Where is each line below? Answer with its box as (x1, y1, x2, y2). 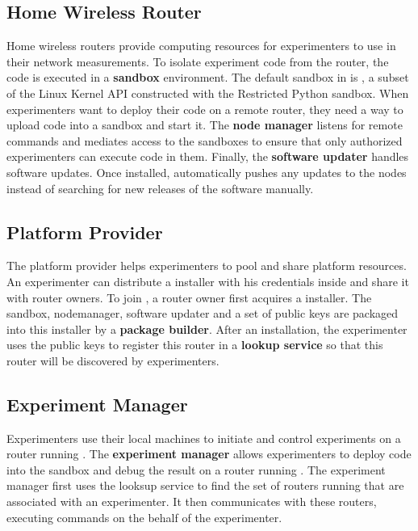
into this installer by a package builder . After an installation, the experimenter (6, 320, 408, 337)
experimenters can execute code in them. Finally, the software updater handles (6, 148, 409, 165)
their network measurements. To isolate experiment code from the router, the (6, 53, 389, 70)
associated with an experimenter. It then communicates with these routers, (6, 493, 377, 510)
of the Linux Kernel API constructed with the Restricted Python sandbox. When (6, 84, 409, 101)
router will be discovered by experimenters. (6, 352, 219, 369)
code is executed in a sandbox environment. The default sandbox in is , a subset (6, 69, 409, 86)
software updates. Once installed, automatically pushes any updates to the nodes (6, 163, 407, 180)
